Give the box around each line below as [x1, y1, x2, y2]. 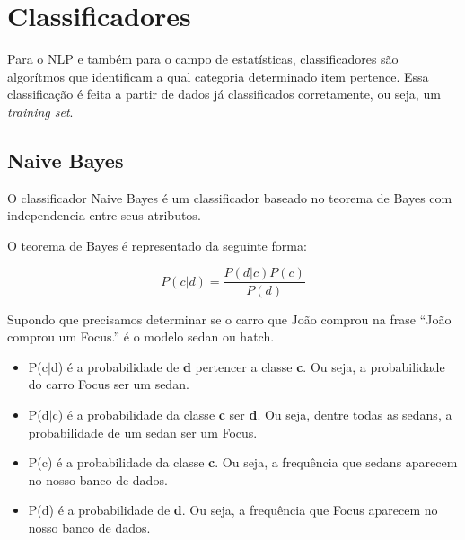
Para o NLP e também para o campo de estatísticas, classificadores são [7, 49, 399, 68]
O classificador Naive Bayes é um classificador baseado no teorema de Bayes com [7, 188, 452, 207]
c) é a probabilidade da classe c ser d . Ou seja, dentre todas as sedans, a [52, 404, 452, 423]
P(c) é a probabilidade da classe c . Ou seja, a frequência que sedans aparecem [28, 453, 458, 472]
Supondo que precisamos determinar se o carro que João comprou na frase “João [7, 309, 452, 328]
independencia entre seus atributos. [7, 206, 201, 225]
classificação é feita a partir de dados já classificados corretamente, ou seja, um [7, 84, 441, 103]
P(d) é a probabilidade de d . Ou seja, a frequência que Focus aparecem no [28, 500, 438, 519]
